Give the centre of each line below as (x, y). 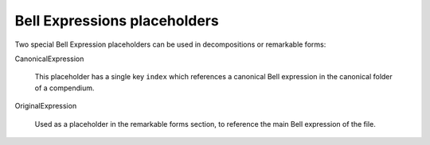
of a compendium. (64, 88)
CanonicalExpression (49, 59)
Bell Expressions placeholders (117, 21)
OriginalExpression (46, 106)
